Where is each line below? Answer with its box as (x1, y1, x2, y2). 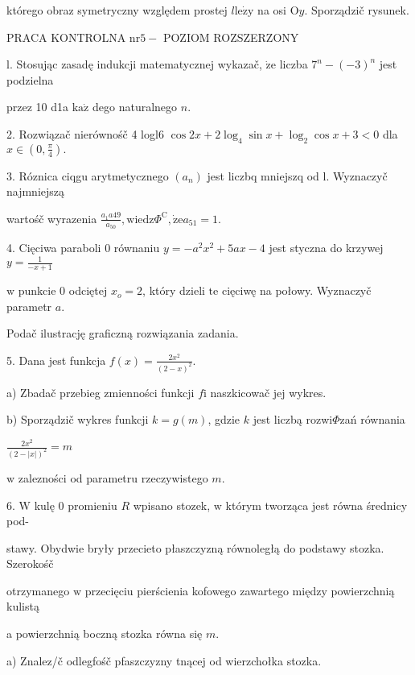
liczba (279, 56, 308, 72)
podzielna (6, 71, 54, 88)
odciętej (68, 282, 108, 299)
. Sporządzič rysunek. (304, 2, 409, 18)
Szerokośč (6, 555, 54, 572)
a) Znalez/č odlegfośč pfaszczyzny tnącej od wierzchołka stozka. (6, 652, 322, 669)
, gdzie (207, 411, 240, 428)
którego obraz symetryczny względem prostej (6, 2, 228, 18)
